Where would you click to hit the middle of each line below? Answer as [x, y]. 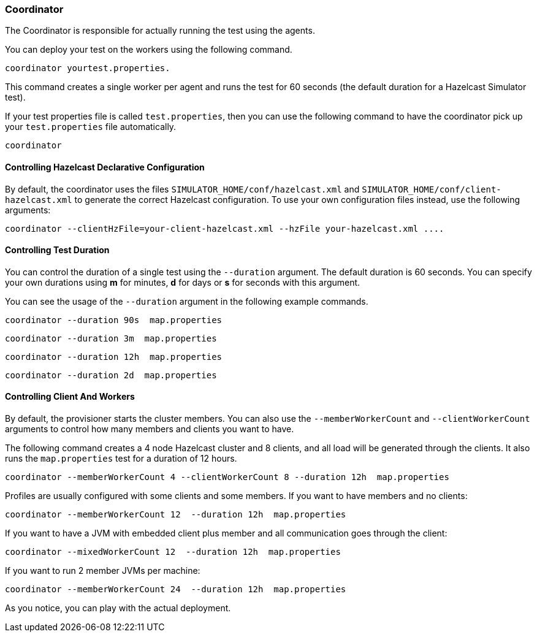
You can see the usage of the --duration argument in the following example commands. [187, 301]
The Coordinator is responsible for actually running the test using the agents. [160, 31]
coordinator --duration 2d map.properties [111, 375]
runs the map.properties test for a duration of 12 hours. [121, 459]
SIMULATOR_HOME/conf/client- [432, 189]
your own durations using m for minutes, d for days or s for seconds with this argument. [183, 282]
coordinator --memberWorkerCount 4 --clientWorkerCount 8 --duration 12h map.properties [227, 477]
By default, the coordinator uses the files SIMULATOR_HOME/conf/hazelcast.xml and [182, 189]
